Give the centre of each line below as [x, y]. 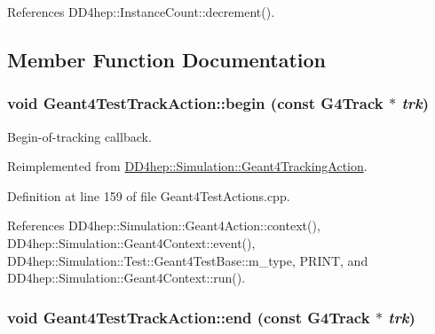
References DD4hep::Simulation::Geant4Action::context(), [164, 225]
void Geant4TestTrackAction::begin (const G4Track [195, 103]
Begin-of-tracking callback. [79, 136]
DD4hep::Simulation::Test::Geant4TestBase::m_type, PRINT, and [188, 260]
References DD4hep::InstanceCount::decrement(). [141, 12]
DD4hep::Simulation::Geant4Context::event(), [131, 242]
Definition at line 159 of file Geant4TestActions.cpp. [149, 195]
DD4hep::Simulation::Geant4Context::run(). [127, 278]
